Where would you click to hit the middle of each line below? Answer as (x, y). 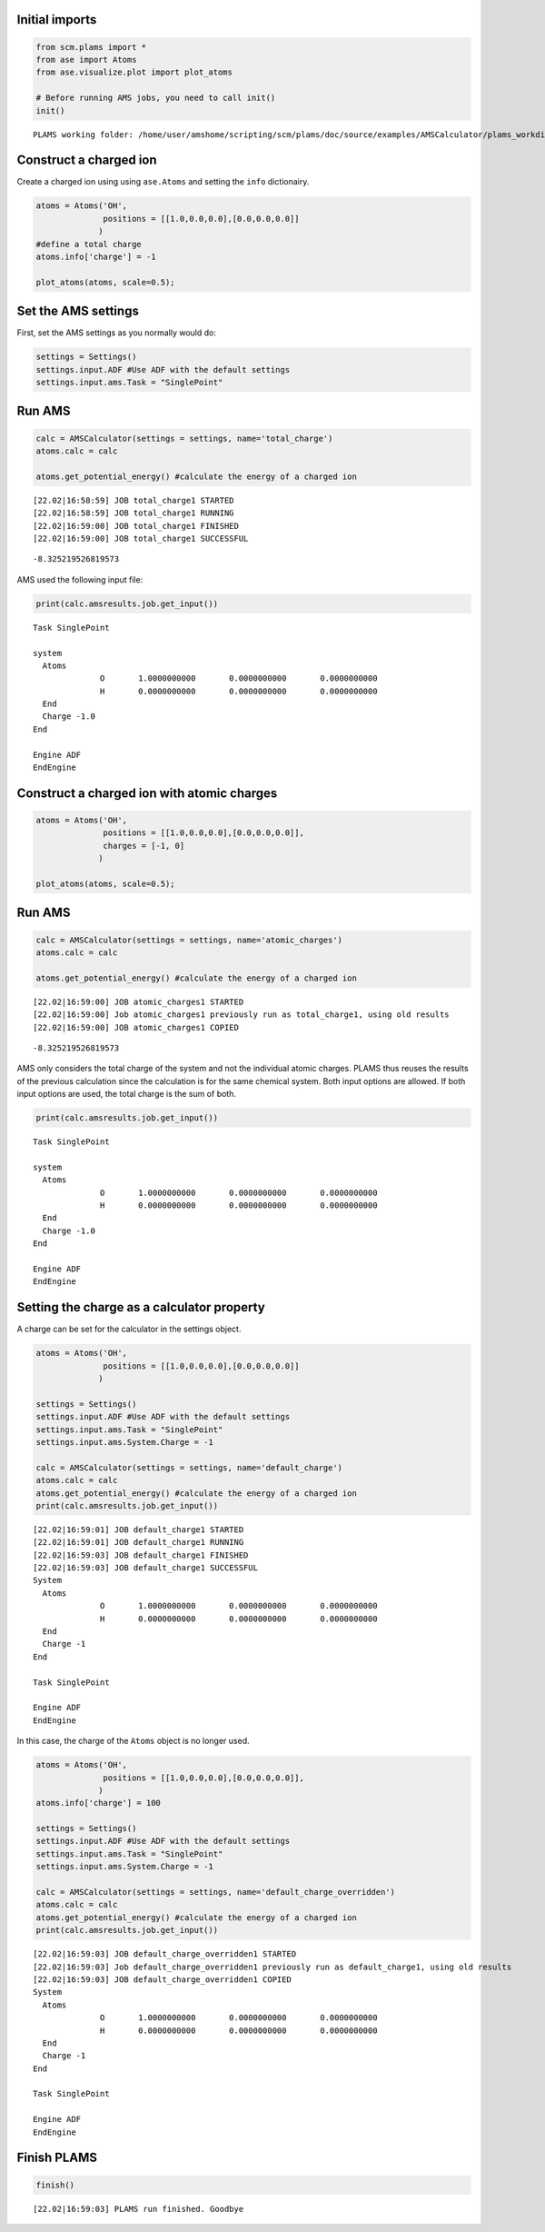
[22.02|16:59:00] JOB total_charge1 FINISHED (136, 526)
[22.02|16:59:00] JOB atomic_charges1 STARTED (139, 1001)
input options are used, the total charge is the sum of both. (126, 1094)
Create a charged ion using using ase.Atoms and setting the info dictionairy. (163, 182)
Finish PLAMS (57, 2158)
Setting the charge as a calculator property (141, 1307)
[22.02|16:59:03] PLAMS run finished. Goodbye (139, 2209)
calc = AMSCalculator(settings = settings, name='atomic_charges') (189, 940)
